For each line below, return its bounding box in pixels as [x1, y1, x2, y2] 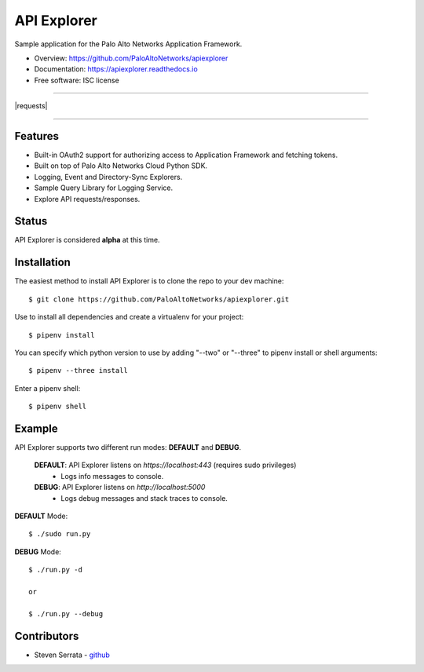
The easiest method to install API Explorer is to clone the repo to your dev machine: [14, 276, 284, 286]
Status [14, 214, 48, 228]
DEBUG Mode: [14, 546, 62, 557]
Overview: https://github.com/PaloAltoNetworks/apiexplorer [34, 53, 228, 63]
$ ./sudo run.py [28, 530, 91, 539]
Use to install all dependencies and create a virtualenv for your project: [14, 312, 244, 322]
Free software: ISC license [34, 75, 119, 85]
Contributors [14, 629, 79, 643]
